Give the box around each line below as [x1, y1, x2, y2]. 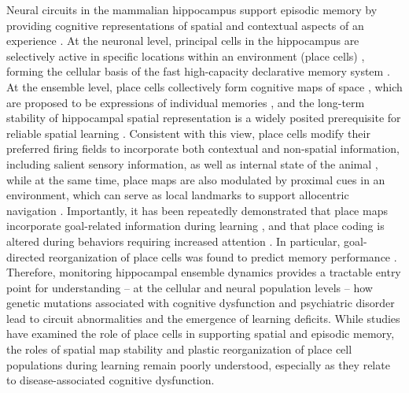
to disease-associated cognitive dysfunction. [6, 372, 215, 388]
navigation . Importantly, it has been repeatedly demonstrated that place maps [6, 202, 388, 218]
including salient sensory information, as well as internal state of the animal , [6, 155, 378, 172]
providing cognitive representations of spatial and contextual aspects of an [6, 17, 364, 33]
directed [6, 248, 46, 265]
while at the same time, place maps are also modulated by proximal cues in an [6, 171, 385, 187]
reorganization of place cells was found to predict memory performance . [48, 248, 397, 265]
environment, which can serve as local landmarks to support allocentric [6, 187, 349, 203]
